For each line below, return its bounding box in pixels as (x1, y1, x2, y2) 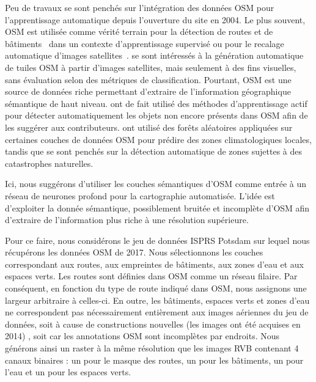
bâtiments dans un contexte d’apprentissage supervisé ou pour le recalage (5, 37, 284, 50)
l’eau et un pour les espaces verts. (5, 365, 131, 378)
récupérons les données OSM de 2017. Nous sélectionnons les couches (5, 246, 263, 259)
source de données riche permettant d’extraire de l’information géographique (5, 85, 291, 98)
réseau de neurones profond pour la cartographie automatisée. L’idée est (5, 189, 275, 202)
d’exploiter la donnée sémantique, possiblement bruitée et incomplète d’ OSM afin (5, 201, 310, 214)
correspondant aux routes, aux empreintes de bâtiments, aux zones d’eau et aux (5, 257, 304, 270)
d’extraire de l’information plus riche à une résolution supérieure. (5, 213, 249, 226)
